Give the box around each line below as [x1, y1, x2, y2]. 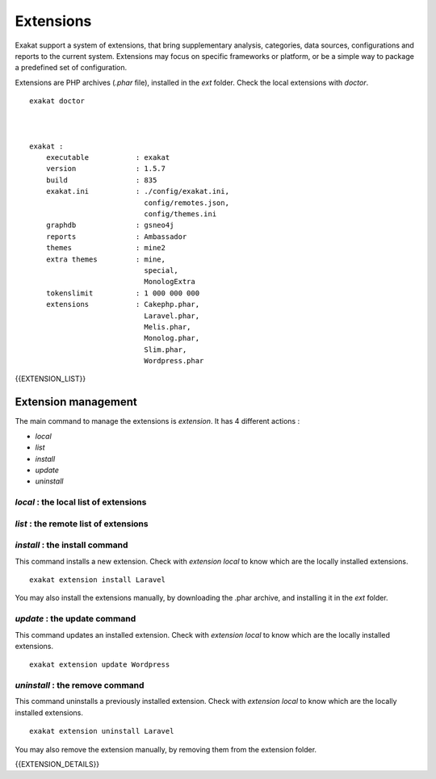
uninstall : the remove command [15, 680, 145, 691]
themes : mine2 [45, 243, 166, 253]
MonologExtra [144, 277, 195, 287]
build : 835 [45, 175, 157, 185]
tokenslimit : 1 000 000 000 [45, 288, 200, 298]
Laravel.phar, [144, 311, 200, 320]
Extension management [15, 396, 137, 409]
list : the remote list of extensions [15, 517, 149, 529]
